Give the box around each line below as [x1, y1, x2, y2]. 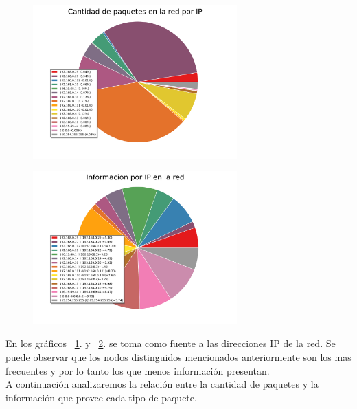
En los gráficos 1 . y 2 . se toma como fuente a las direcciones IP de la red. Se [5, 336, 336, 351]
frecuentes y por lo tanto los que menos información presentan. [5, 363, 270, 377]
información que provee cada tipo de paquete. [5, 390, 197, 404]
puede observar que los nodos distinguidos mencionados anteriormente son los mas [5, 349, 352, 364]
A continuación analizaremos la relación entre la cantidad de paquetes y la [5, 377, 319, 391]
